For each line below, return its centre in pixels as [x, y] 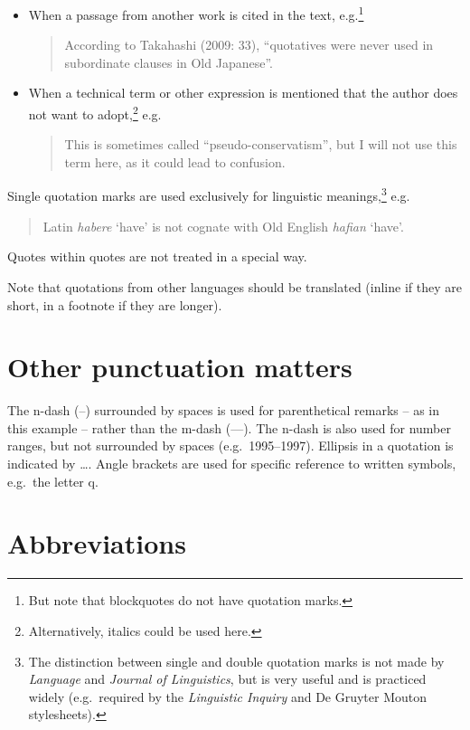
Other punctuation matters [180, 367]
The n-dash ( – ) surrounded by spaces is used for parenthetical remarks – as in [224, 410]
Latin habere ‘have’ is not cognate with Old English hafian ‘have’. [223, 226]
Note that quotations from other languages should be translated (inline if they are [235, 286]
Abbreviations [97, 543]
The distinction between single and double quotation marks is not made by [236, 661]
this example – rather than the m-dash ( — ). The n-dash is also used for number [229, 427]
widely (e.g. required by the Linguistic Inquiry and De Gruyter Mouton [228, 696]
